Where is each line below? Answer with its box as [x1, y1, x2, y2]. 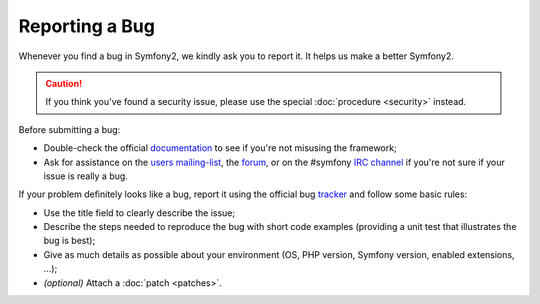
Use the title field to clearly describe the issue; [43, 206, 236, 219]
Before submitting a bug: [18, 123, 121, 135]
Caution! [45, 77, 83, 89]
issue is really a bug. [43, 170, 129, 182]
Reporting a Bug [18, 15, 155, 37]
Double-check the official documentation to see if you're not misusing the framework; [43, 142, 397, 154]
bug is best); [43, 235, 96, 247]
